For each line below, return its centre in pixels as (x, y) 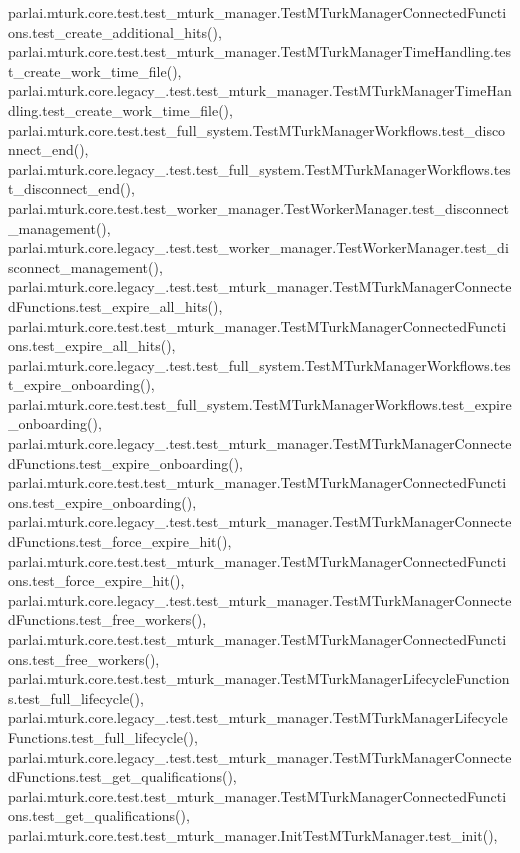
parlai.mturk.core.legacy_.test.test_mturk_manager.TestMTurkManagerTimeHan (260, 90)
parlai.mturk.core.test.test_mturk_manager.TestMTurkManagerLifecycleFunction (259, 678)
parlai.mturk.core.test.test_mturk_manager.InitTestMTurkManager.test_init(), (253, 834)
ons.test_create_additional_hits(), (115, 31)
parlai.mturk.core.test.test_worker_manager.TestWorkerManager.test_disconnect (258, 207)
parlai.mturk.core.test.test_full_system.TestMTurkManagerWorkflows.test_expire (260, 403)
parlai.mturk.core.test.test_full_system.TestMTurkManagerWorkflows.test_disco (257, 129)
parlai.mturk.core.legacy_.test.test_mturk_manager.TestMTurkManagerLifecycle (258, 717)
